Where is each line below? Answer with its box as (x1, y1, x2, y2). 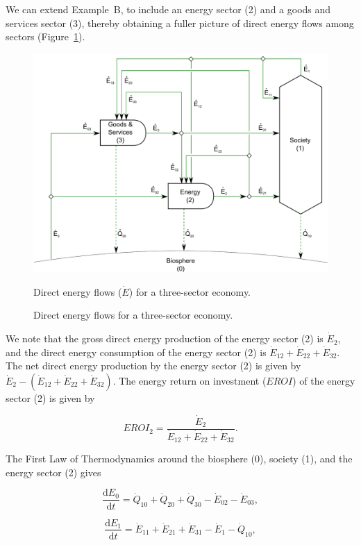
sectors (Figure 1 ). (6, 29, 85, 44)
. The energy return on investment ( (112, 373, 267, 387)
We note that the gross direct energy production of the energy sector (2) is (6, 331, 324, 346)
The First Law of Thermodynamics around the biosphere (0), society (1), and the (6, 451, 353, 466)
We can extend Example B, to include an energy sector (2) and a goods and (6, 2, 331, 16)
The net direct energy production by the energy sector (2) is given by (6, 358, 301, 373)
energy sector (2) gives (6, 464, 101, 479)
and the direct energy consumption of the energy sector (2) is (6, 344, 267, 359)
